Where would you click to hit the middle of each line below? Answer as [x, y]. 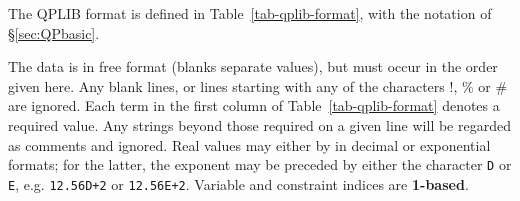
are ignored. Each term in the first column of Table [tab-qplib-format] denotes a [254, 105]
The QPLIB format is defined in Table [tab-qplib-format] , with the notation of [250, 13]
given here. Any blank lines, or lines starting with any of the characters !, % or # [258, 85]
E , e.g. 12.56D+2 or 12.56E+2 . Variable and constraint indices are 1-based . [238, 183]
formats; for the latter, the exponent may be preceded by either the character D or [260, 164]
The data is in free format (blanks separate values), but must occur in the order [253, 66]
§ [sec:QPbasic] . [54, 32]
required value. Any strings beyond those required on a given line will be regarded [259, 124]
